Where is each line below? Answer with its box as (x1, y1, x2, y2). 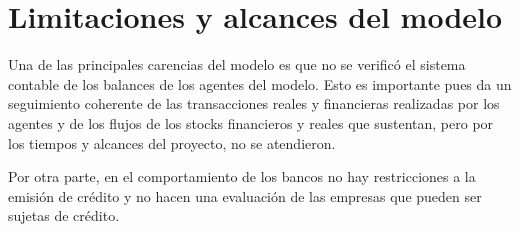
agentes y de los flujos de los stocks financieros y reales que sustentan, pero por (8, 112, 494, 133)
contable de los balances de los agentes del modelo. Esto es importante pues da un (8, 73, 512, 94)
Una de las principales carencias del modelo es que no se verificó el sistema (8, 54, 466, 75)
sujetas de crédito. (8, 205, 120, 226)
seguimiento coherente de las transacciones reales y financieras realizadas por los (8, 93, 500, 114)
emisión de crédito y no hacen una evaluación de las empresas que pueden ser (8, 185, 482, 206)
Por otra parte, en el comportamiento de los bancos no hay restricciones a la (8, 166, 476, 187)
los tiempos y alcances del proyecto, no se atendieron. (8, 132, 336, 153)
